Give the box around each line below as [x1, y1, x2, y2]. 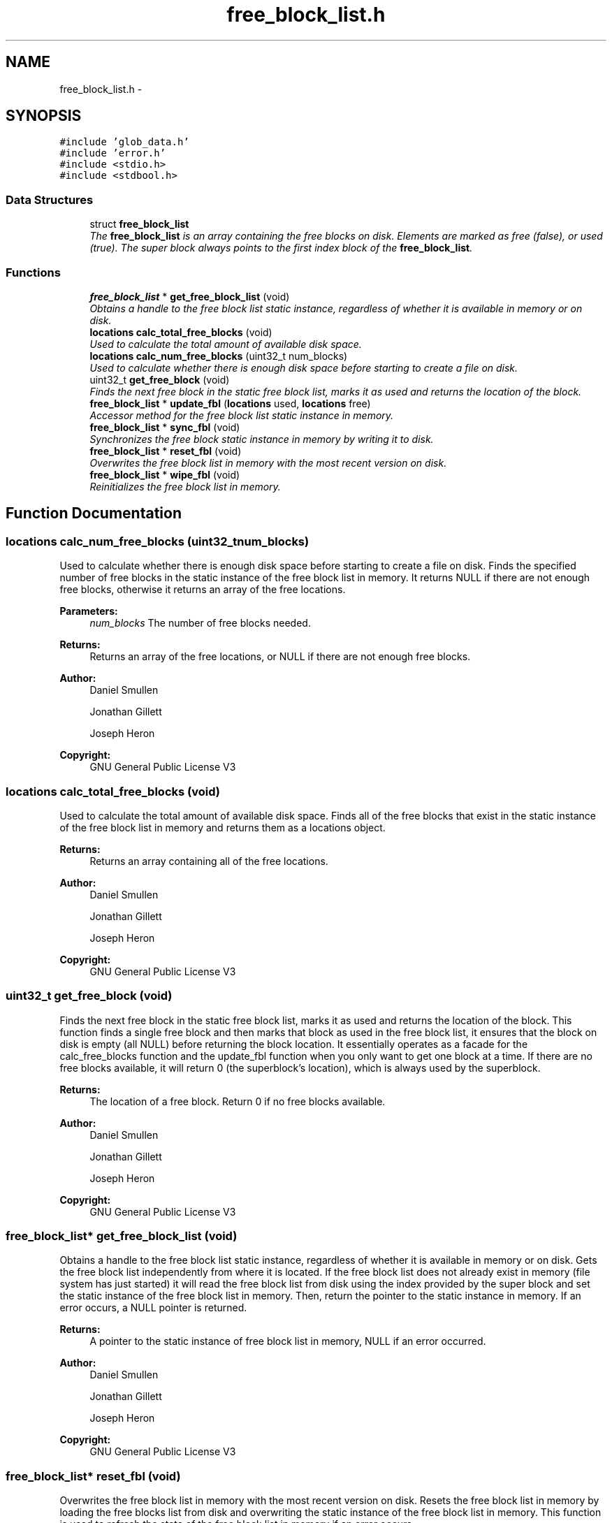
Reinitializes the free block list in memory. [89, 480, 281, 493]
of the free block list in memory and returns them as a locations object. [59, 821, 386, 833]
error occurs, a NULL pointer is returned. [59, 1302, 247, 1314]
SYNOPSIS [6, 107, 82, 125]
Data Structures [6, 192, 94, 207]
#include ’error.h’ [59, 147, 166, 159]
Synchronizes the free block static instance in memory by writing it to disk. [89, 432, 434, 445]
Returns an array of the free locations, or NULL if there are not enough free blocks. [89, 650, 471, 663]
